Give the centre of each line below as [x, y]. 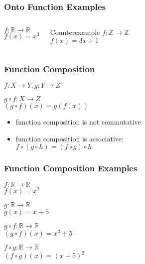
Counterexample [75, 32]
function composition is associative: [70, 138]
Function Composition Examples [71, 168]
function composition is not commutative [78, 122]
